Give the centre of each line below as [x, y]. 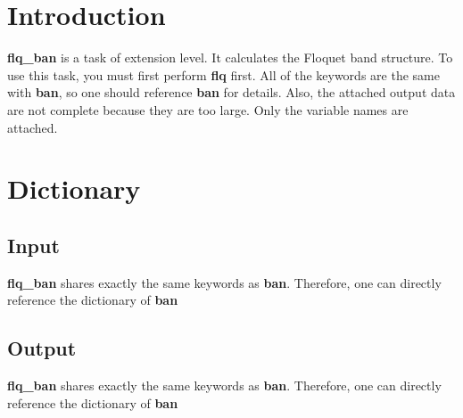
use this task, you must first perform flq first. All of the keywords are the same [223, 74]
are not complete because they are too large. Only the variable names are [208, 109]
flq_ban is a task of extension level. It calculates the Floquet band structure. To [230, 57]
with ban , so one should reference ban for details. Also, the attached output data [231, 92]
